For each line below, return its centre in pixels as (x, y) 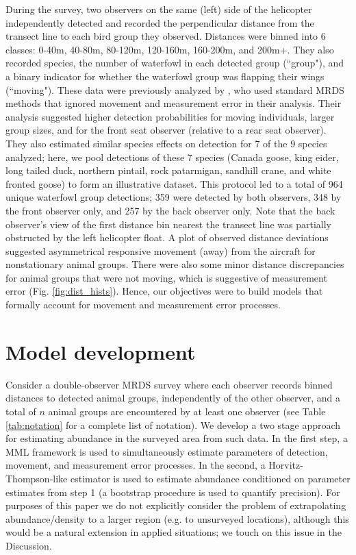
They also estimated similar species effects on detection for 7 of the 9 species (166, 143)
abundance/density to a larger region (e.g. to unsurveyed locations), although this (177, 518)
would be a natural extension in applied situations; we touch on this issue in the (174, 532)
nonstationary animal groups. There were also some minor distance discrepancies (175, 264)
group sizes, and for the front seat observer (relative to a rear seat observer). (166, 130)
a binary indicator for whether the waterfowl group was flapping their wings (165, 76)
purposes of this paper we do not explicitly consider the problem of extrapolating (176, 505)
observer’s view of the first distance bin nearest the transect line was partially (168, 224)
